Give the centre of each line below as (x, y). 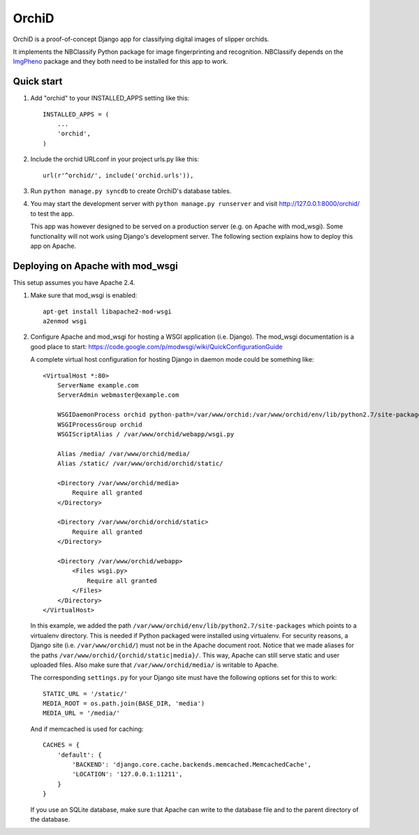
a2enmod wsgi (65, 321)
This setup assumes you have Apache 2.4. (74, 282)
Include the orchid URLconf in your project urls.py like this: (115, 159)
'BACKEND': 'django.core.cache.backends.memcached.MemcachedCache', (192, 765)
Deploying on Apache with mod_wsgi (95, 266)
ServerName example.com (98, 385)
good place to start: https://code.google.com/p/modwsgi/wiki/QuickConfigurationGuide (156, 346)
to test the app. (52, 214)
